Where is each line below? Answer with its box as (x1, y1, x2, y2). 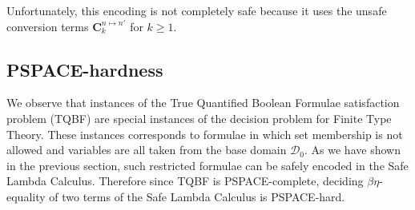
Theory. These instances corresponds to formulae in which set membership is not (6, 125, 403, 142)
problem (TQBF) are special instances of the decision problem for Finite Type (6, 109, 392, 126)
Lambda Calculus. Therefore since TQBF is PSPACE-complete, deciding (6, 172, 364, 189)
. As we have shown (304, 141, 401, 158)
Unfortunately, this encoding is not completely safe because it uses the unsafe (6, 2, 387, 18)
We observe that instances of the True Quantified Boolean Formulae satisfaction (6, 94, 400, 111)
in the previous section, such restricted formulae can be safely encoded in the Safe (6, 157, 409, 173)
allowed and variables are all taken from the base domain (6, 141, 287, 158)
